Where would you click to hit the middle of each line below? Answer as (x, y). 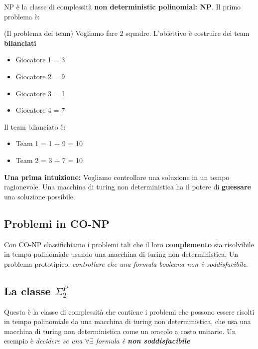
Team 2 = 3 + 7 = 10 (49, 160)
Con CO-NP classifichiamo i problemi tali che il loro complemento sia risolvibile (129, 244)
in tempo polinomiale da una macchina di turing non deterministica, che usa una (128, 321)
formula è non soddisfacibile (143, 341)
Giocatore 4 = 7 (40, 110)
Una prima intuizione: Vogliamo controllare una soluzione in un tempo (117, 177)
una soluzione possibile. (40, 196)
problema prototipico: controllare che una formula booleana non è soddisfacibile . (126, 263)
